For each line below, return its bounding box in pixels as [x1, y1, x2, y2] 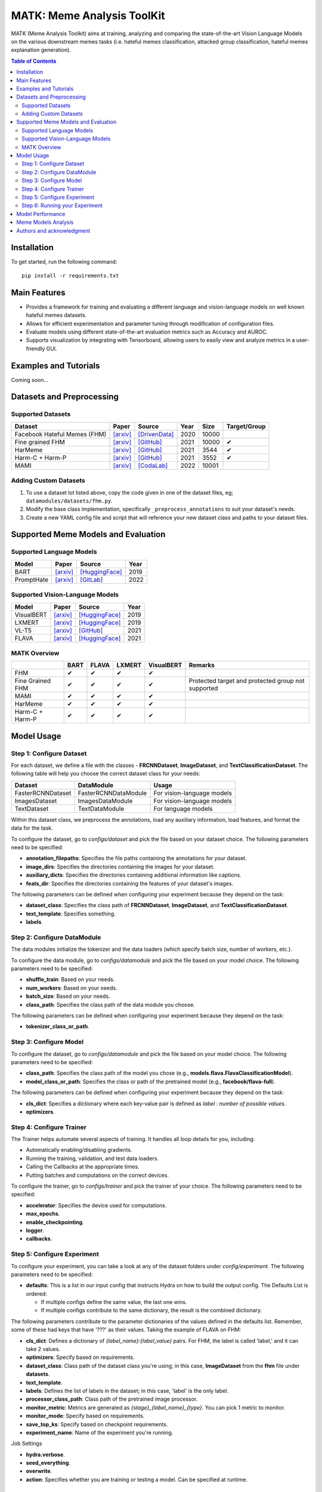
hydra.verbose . [26, 1451, 65, 1458]
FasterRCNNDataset [14, 788, 72, 797]
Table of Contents [11, 57, 57, 64]
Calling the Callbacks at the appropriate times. [26, 1163, 140, 1170]
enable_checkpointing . [26, 1218, 84, 1226]
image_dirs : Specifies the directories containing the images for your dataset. [26, 863, 215, 870]
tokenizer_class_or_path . [26, 1023, 89, 1030]
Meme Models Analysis [16, 218, 74, 226]
